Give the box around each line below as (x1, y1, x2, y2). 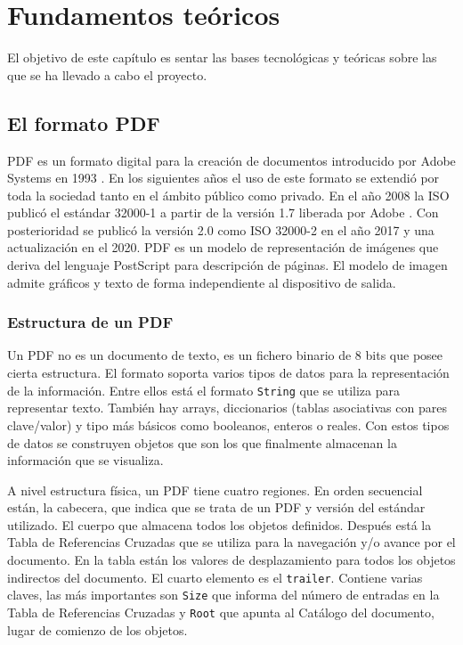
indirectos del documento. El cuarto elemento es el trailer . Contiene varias (7, 567, 423, 586)
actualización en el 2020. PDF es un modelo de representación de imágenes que (7, 238, 439, 257)
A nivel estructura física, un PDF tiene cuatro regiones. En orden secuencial (7, 480, 423, 499)
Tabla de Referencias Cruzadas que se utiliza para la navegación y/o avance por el (7, 533, 456, 551)
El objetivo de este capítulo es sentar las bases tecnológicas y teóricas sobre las (7, 48, 437, 67)
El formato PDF (7, 109, 160, 136)
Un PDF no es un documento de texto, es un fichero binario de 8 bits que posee (7, 346, 443, 364)
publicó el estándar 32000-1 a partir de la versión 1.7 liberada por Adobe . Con (7, 203, 439, 222)
